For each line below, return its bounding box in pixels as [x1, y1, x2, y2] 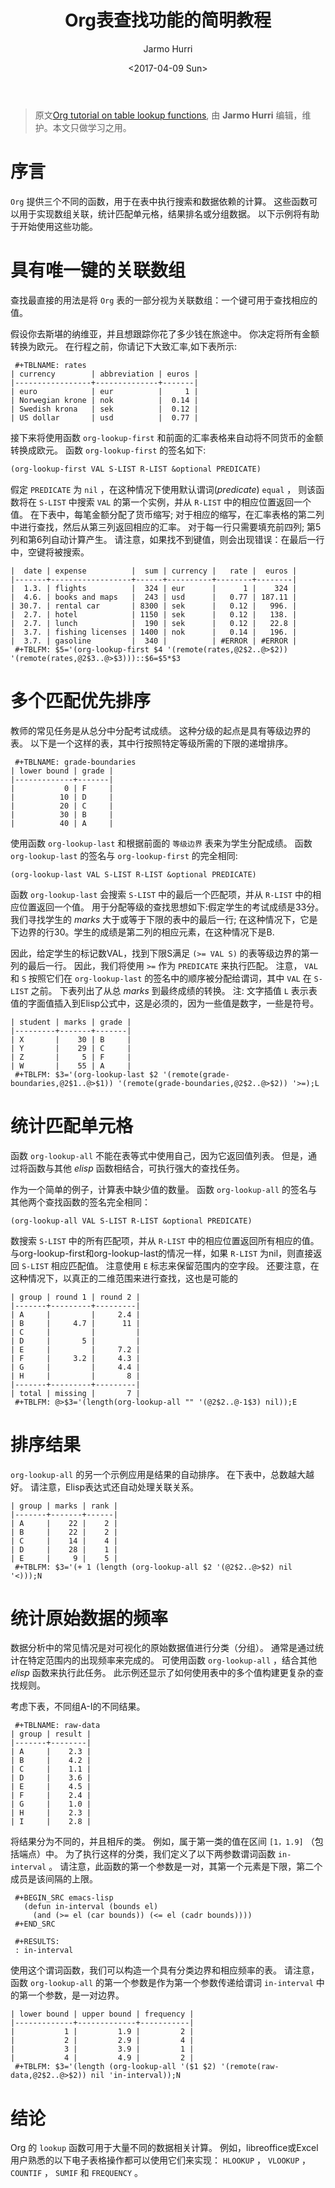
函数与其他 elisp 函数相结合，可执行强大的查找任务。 [27, 1162, 245, 1174]
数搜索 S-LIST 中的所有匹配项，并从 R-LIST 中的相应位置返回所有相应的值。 [10, 1234, 320, 1246]
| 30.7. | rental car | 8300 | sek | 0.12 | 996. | [10, 601, 298, 611]
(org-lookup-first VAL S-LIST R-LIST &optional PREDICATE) [10, 464, 262, 474]
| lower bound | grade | [10, 766, 114, 776]
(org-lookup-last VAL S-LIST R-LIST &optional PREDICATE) [10, 869, 257, 880]
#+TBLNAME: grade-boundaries [14, 757, 137, 767]
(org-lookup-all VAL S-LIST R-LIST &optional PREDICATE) [10, 1216, 253, 1226]
